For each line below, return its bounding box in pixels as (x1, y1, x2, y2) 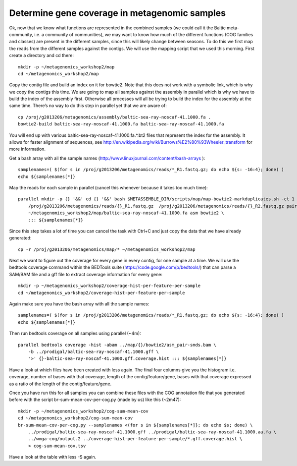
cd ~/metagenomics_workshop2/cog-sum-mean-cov (18, 415, 133, 421)
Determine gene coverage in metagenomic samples (9, 7, 226, 18)
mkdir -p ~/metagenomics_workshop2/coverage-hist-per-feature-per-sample (18, 283, 201, 289)
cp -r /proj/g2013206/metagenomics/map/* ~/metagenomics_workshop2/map (18, 246, 196, 252)
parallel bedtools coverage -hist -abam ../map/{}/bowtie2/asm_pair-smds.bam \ (18, 342, 216, 348)
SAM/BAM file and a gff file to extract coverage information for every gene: (9, 271, 163, 277)
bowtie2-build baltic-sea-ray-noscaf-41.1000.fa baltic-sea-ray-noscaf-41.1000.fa (18, 121, 224, 127)
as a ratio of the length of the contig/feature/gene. (9, 381, 112, 387)
